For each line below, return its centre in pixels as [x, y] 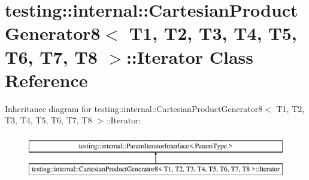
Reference [46, 80]
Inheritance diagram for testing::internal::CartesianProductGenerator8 [134, 108]
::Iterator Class [190, 56]
